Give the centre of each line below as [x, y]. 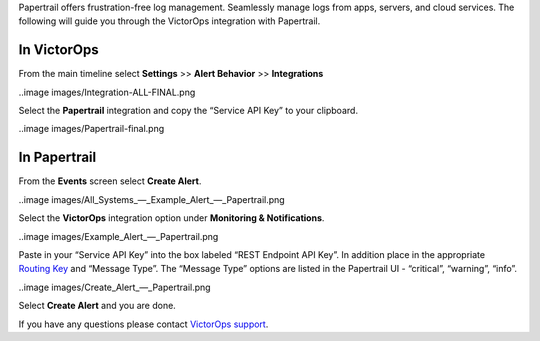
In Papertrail [57, 157]
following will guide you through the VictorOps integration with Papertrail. [169, 21]
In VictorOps [58, 50]
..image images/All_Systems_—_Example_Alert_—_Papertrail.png [151, 199]
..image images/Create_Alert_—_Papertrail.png [114, 287]
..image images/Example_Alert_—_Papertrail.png [118, 236]
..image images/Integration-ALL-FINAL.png [107, 92]
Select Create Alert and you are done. [97, 306]
